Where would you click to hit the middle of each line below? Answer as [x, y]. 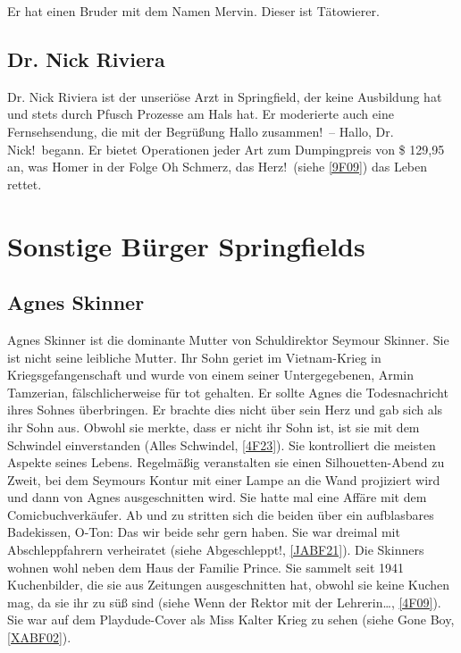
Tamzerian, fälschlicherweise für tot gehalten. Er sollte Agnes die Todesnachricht [228, 392]
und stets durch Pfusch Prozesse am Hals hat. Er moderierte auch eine [201, 114]
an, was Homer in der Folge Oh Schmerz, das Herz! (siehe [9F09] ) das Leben [218, 167]
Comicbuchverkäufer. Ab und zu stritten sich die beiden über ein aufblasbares [221, 514]
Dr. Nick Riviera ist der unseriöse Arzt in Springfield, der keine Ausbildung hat [225, 96]
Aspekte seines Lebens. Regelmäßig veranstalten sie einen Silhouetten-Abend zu [226, 462]
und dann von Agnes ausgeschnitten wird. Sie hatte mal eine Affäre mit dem [217, 497]
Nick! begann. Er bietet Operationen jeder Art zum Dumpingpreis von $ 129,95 [226, 149]
